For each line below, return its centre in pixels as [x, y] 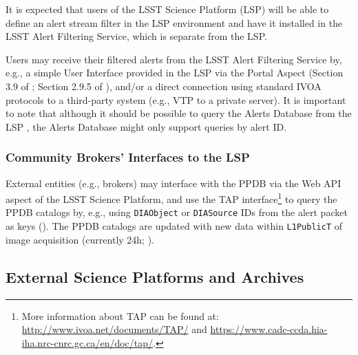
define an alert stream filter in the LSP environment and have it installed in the [174, 22]
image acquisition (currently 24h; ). [80, 239]
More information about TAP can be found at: [120, 315]
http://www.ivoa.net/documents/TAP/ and [114, 329]
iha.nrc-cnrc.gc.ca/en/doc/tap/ [87, 342]
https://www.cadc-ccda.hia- [269, 329]
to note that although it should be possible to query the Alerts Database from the [179, 113]
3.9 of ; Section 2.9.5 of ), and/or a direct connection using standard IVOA [164, 86]
